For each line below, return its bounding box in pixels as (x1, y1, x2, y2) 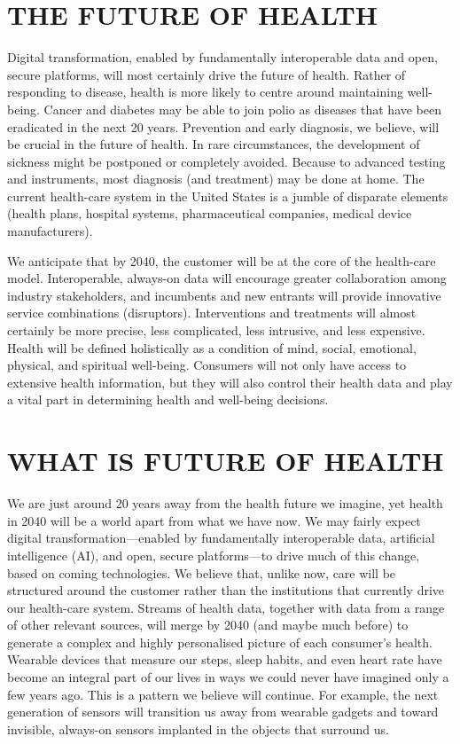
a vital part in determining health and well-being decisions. (7, 390, 329, 409)
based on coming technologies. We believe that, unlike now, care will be (7, 563, 396, 582)
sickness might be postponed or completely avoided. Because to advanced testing (7, 152, 446, 170)
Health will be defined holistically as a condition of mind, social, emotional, (7, 338, 417, 356)
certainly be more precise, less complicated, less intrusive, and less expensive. (7, 321, 425, 340)
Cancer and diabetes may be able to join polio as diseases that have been (43, 99, 442, 118)
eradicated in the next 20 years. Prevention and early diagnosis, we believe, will (7, 117, 440, 136)
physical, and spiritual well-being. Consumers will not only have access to (7, 356, 407, 374)
